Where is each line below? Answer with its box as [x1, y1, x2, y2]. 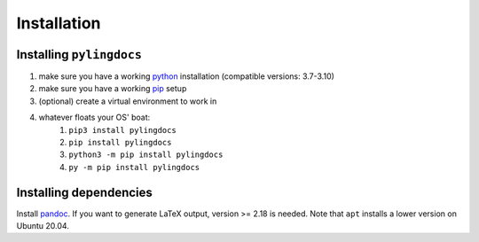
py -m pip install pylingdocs [68, 162, 200, 172]
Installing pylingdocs [16, 47, 142, 62]
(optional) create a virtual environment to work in [38, 96, 217, 106]
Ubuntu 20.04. [16, 221, 70, 231]
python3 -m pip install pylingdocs [68, 150, 224, 160]
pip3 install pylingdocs [68, 125, 177, 135]
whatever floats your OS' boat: [38, 112, 151, 123]
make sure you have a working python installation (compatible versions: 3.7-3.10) [38, 71, 334, 82]
